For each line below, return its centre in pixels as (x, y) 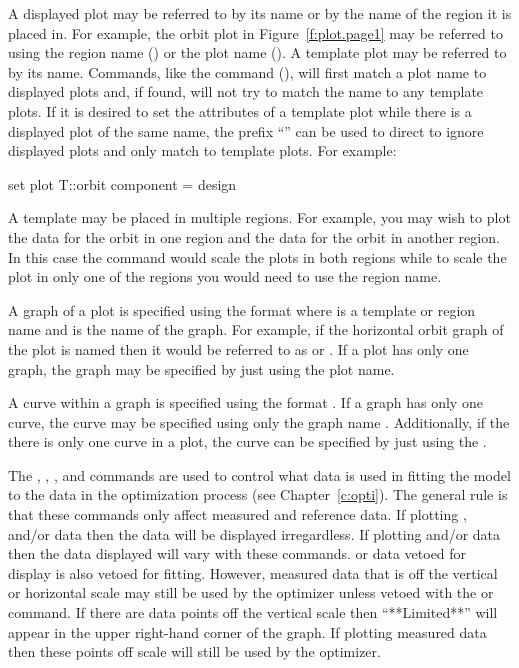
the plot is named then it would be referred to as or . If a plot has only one (238, 348)
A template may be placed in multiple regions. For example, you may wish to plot (259, 217)
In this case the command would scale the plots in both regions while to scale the (257, 256)
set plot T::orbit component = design (122, 183)
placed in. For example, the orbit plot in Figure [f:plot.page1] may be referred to (255, 32)
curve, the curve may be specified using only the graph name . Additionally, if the (259, 421)
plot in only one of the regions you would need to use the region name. (225, 276)
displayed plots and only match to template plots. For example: (202, 150)
